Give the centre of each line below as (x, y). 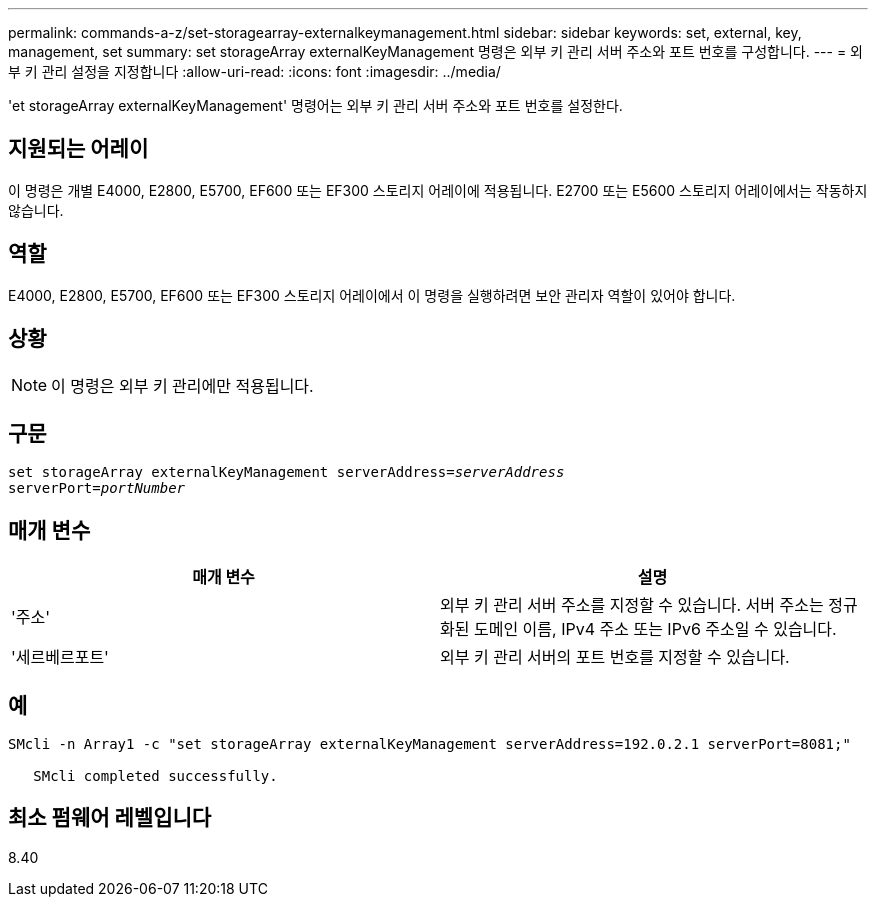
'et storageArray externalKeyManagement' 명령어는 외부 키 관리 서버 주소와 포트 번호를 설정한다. (315, 105)
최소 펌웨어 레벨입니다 (110, 818)
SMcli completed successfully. (155, 776)
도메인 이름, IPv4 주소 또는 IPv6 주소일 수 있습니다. (655, 629)
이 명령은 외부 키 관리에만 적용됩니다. (182, 385)
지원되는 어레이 (78, 149)
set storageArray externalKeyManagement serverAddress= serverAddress (286, 472)
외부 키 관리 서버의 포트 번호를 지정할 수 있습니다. (615, 657)
